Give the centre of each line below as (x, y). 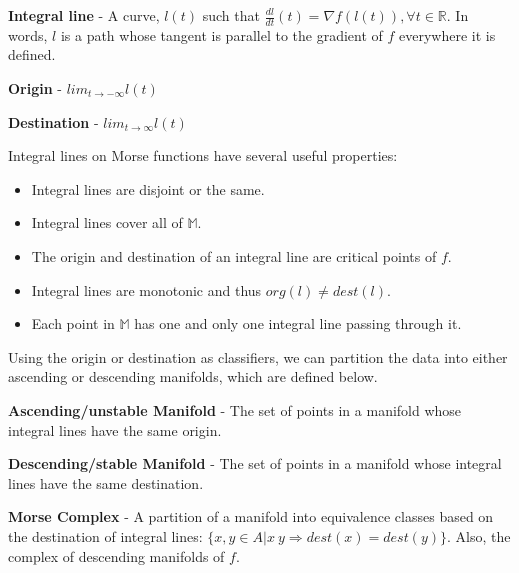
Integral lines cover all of (107, 222)
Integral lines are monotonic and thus (146, 289)
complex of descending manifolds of (116, 555)
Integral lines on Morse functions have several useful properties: (203, 155)
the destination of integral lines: (105, 535)
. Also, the (479, 535)
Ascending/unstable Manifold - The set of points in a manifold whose (235, 409)
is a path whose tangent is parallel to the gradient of (221, 34)
